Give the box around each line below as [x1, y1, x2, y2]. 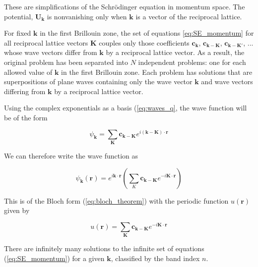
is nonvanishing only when [47, 11, 127, 21]
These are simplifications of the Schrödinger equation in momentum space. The [4, 1, 245, 11]
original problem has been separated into [4, 56, 128, 67]
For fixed [4, 28, 31, 38]
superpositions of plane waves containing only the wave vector [4, 76, 193, 87]
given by [4, 205, 30, 215]
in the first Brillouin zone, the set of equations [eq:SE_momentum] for [40, 28, 254, 38]
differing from [4, 86, 46, 96]
